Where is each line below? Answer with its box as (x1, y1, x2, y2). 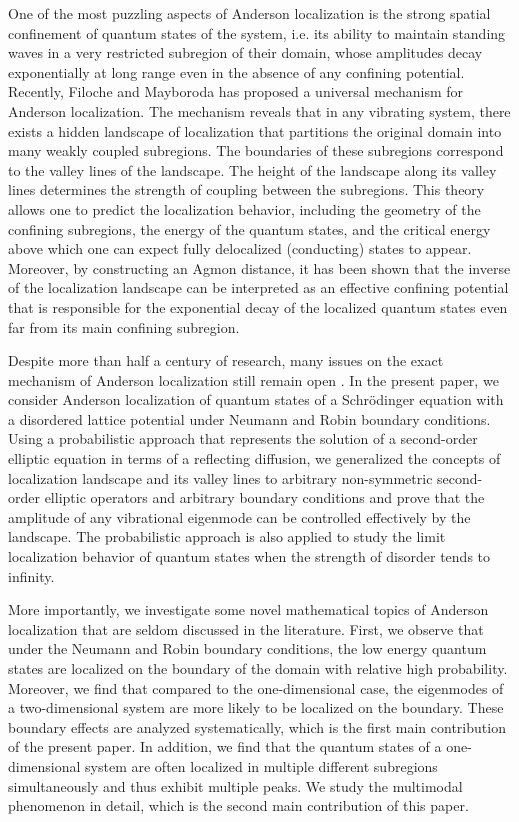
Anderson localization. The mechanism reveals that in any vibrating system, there (8, 100, 511, 121)
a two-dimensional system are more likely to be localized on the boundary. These (8, 697, 504, 718)
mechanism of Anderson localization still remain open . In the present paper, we (8, 369, 499, 390)
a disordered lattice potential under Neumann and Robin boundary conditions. (8, 408, 491, 429)
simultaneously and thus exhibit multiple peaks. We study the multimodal (8, 775, 463, 796)
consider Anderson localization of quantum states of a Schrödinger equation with (8, 389, 504, 410)
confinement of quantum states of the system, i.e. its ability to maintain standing (8, 22, 506, 43)
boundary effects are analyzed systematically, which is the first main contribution (8, 716, 506, 737)
